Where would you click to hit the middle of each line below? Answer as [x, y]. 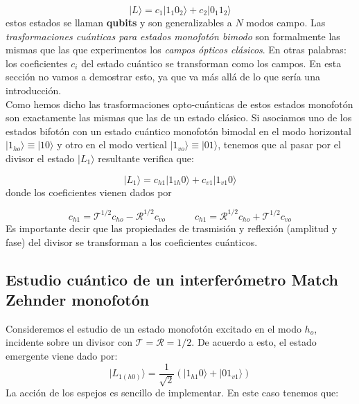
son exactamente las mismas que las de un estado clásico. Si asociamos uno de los [179, 117]
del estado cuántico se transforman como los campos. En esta [211, 63]
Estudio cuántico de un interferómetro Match [172, 279]
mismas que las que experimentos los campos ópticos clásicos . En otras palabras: [176, 50]
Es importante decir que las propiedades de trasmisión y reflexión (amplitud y [172, 228]
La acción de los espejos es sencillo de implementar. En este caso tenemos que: [172, 393]
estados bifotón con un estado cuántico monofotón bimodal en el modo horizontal [178, 131]
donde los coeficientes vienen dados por [89, 192]
